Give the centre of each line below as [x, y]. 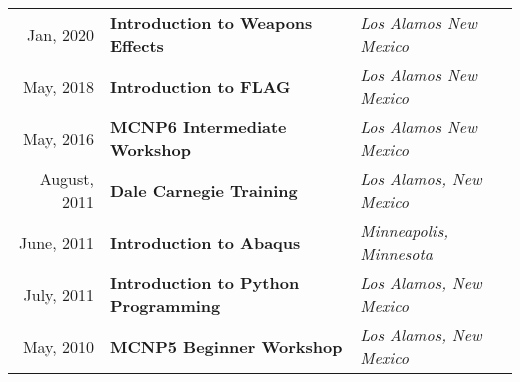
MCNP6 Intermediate [198, 126]
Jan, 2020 [60, 34]
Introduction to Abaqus [205, 242]
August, [66, 178]
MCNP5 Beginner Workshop [226, 346]
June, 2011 [56, 242]
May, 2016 [58, 138]
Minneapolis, [404, 230]
